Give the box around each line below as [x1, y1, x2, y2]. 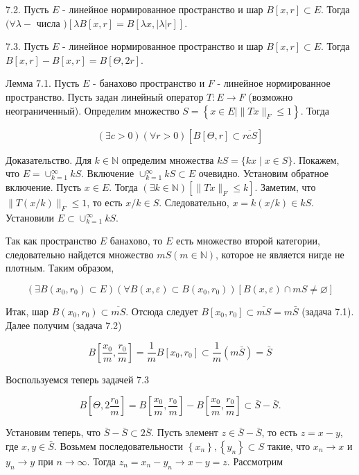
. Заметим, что [254, 179, 316, 194]
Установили [6, 210, 55, 224]
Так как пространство [6, 233, 97, 248]
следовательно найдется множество [6, 247, 154, 261]
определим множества [121, 152, 214, 167]
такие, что [267, 438, 310, 453]
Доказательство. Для [6, 152, 91, 167]
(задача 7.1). [301, 303, 354, 318]
